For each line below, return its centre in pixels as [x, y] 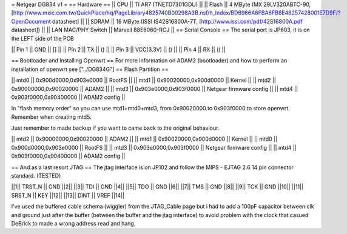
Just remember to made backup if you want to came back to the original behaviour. [115, 128]
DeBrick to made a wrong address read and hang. [73, 223]
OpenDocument [31, 21]
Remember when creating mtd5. [51, 117]
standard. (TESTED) [36, 176]
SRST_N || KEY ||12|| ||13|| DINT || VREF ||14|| [68, 195]
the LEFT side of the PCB [42, 38]
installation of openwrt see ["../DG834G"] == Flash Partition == [90, 69]
